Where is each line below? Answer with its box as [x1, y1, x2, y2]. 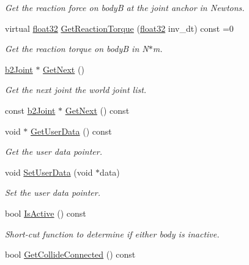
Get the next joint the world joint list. [5, 83, 147, 96]
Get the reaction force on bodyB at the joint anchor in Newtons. [5, 1, 245, 13]
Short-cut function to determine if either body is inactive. [5, 227, 220, 240]
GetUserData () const [31, 124, 112, 137]
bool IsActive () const [5, 206, 86, 219]
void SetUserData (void [5, 165, 93, 178]
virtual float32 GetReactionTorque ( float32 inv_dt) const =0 [5, 21, 234, 34]
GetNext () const [65, 103, 130, 116]
